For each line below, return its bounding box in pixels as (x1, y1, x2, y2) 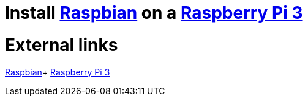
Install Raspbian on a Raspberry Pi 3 (5, 2, 303, 23)
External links (5, 34, 118, 55)
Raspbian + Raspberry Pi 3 (5, 66, 110, 77)
